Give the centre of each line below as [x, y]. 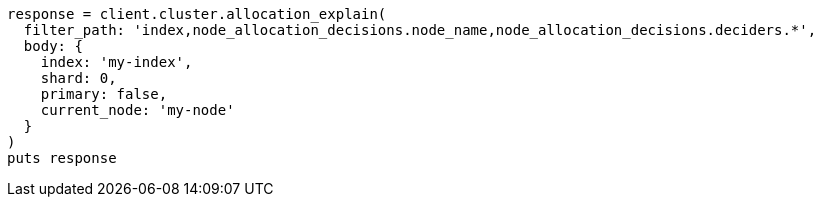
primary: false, [104, 94]
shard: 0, [78, 78]
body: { [53, 46]
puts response [62, 158]
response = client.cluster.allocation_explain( [197, 14]
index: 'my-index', [116, 62]
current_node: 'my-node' [137, 110]
